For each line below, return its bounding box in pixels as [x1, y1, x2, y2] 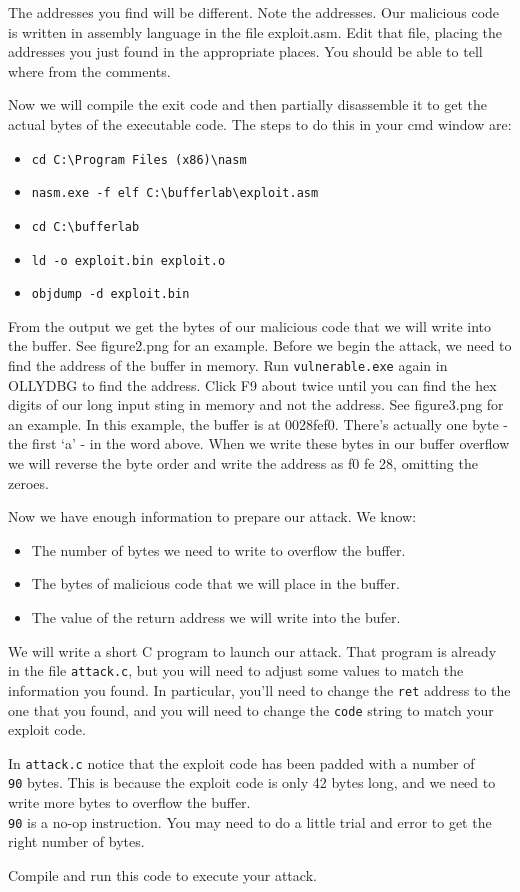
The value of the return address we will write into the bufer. [31, 607, 401, 628]
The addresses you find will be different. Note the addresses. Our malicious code [8, 2, 500, 22]
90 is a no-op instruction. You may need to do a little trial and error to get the [8, 811, 492, 832]
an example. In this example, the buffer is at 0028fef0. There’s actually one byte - [8, 413, 508, 434]
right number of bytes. [8, 831, 145, 852]
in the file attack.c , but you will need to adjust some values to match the [8, 660, 464, 681]
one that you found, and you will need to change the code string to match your [8, 699, 494, 720]
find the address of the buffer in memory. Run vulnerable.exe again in [8, 355, 448, 376]
